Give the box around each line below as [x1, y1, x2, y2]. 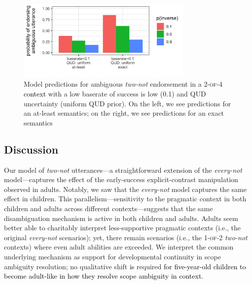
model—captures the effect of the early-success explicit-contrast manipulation [4, 174, 238, 185]
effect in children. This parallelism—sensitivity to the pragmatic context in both [4, 193, 247, 204]
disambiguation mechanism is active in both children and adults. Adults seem [4, 213, 238, 223]
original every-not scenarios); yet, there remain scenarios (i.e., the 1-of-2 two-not [4, 232, 248, 242]
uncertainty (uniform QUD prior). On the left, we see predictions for [24, 98, 231, 108]
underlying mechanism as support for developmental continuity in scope [4, 251, 221, 261]
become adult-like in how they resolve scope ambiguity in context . [4, 271, 204, 281]
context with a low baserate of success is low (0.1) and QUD [24, 88, 206, 98]
